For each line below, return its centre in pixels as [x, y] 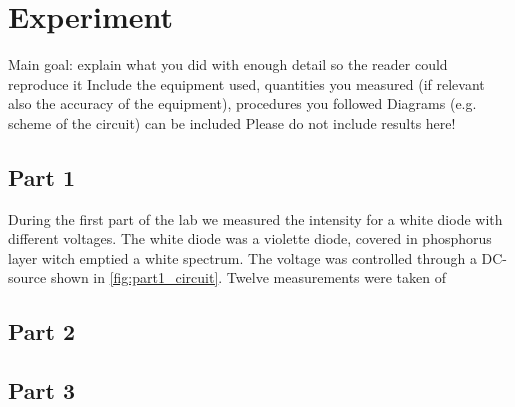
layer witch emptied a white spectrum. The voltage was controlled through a [242, 257]
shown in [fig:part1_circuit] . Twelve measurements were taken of [248, 277]
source [27, 277]
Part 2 [42, 331]
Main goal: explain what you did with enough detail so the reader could [228, 64]
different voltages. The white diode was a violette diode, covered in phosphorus [250, 238]
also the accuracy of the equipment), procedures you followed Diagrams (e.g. [242, 103]
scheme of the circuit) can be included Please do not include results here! [232, 122]
